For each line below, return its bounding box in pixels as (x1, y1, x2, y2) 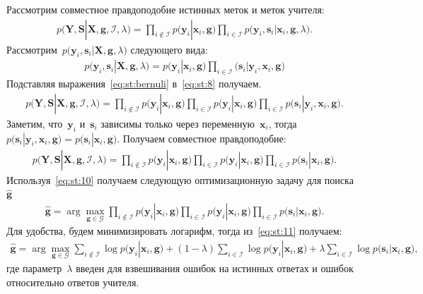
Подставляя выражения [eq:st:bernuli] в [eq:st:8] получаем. (6, 76, 262, 91)
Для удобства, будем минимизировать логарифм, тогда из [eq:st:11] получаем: (6, 223, 342, 238)
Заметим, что (6, 116, 63, 130)
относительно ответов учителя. (6, 274, 139, 289)
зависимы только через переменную (100, 116, 255, 130)
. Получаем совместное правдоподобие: (117, 130, 286, 145)
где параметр (6, 260, 62, 275)
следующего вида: (130, 42, 208, 56)
